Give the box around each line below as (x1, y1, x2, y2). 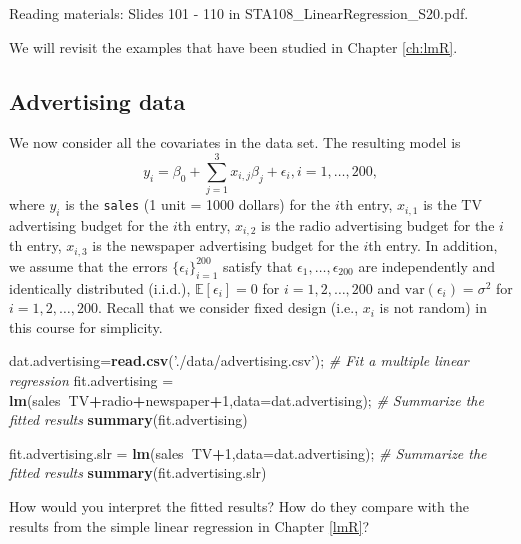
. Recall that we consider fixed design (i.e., (97, 297, 359, 318)
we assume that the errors (9, 255, 168, 276)
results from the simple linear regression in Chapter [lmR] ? (9, 515, 370, 536)
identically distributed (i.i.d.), (9, 277, 191, 298)
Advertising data (9, 85, 186, 116)
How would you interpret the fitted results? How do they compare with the (9, 495, 469, 516)
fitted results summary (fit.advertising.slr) (9, 462, 267, 483)
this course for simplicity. (9, 316, 163, 337)
